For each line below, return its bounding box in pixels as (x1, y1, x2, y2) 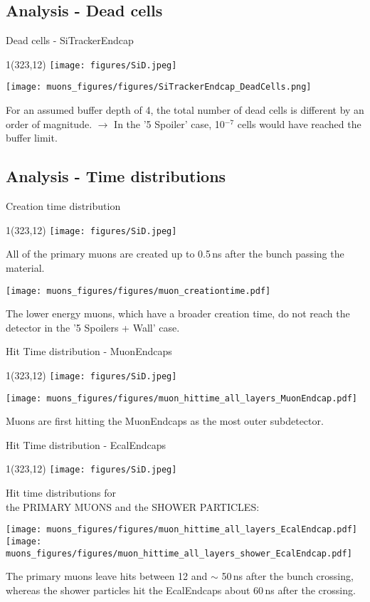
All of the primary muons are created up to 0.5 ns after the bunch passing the (6, 246, 344, 261)
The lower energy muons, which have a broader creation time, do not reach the (6, 306, 350, 321)
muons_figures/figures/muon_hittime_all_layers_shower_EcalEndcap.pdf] (6, 548, 352, 559)
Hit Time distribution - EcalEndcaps (6, 437, 166, 452)
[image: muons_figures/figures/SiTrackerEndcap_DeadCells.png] (6, 82, 312, 93)
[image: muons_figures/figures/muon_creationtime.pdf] (6, 285, 271, 296)
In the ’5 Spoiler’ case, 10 (114, 116, 225, 131)
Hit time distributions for (6, 485, 117, 500)
